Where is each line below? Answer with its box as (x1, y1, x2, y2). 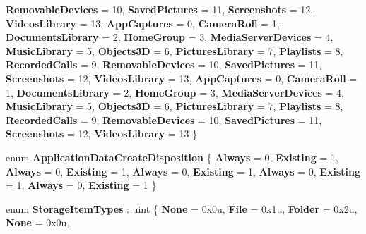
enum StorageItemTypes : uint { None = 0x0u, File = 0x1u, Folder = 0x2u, (6, 201, 358, 216)
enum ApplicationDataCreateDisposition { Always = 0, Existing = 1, (6, 149, 338, 164)
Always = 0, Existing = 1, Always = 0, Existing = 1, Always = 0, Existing (6, 164, 360, 178)
